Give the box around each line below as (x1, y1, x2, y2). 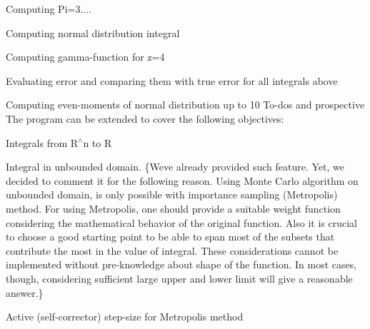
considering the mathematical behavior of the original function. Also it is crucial (6, 215, 357, 230)
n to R (83, 135, 112, 150)
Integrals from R (6, 135, 79, 150)
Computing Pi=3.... (6, 1, 92, 16)
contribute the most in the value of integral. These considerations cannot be (6, 243, 339, 258)
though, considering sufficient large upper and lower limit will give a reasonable (6, 270, 353, 285)
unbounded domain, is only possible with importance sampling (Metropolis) (6, 187, 338, 202)
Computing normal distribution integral (6, 25, 180, 40)
